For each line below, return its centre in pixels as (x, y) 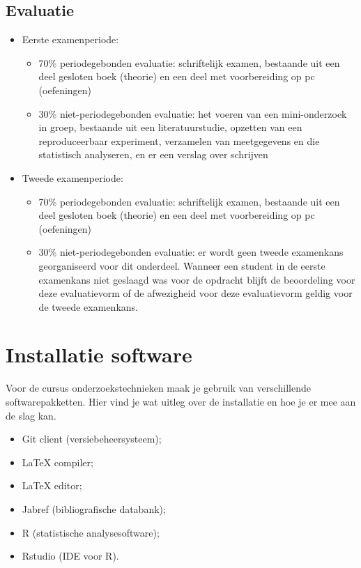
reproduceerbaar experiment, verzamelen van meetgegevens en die (179, 140)
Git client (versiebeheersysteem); (92, 439)
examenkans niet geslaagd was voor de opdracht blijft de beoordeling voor (197, 279)
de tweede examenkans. (88, 306)
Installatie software (99, 354)
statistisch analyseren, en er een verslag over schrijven (153, 154)
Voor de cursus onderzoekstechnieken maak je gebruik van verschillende (158, 388)
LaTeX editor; (52, 485)
